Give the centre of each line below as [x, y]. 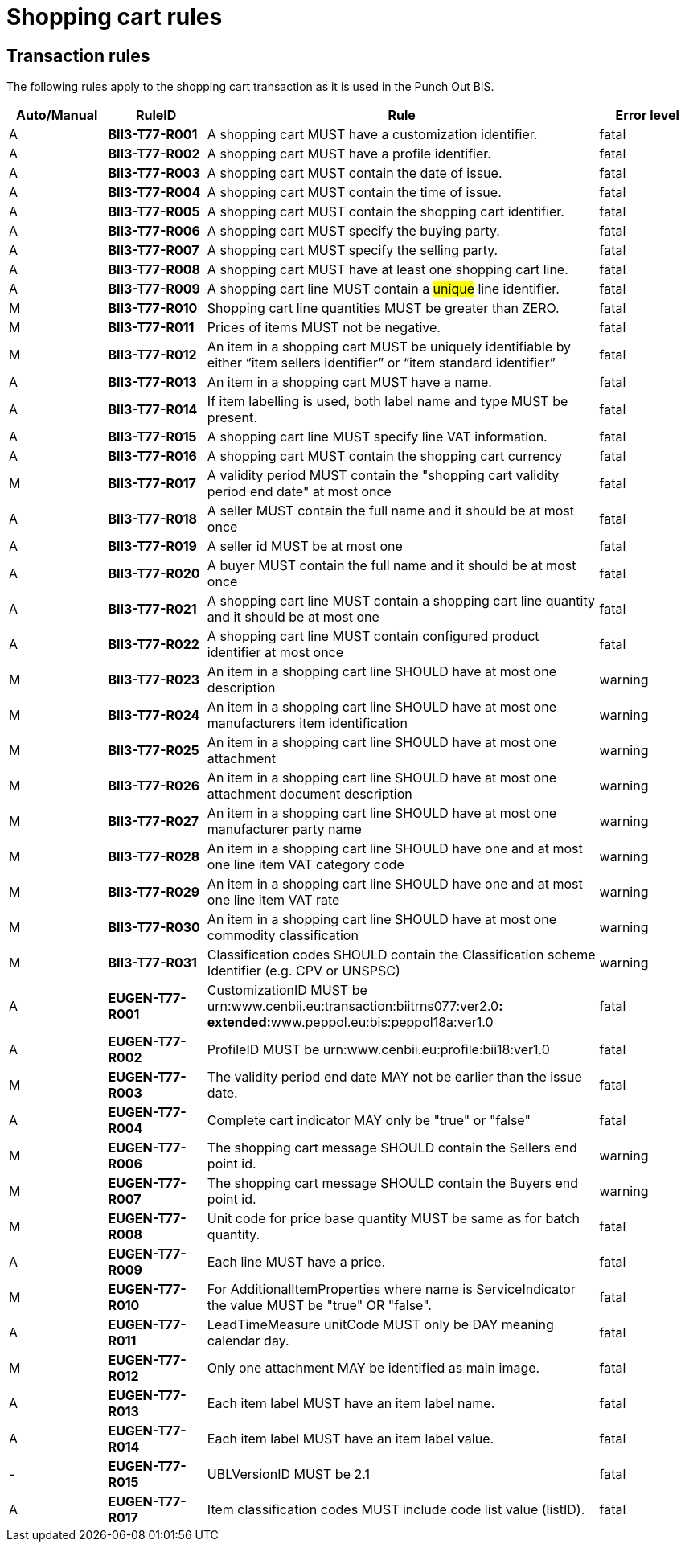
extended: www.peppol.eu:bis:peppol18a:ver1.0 [350, 1022]
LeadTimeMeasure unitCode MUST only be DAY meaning [380, 1325]
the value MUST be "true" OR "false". [319, 1306]
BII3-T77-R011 [151, 328]
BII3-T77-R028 [154, 857]
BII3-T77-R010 [153, 308]
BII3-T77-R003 [154, 173]
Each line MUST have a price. [296, 1262]
